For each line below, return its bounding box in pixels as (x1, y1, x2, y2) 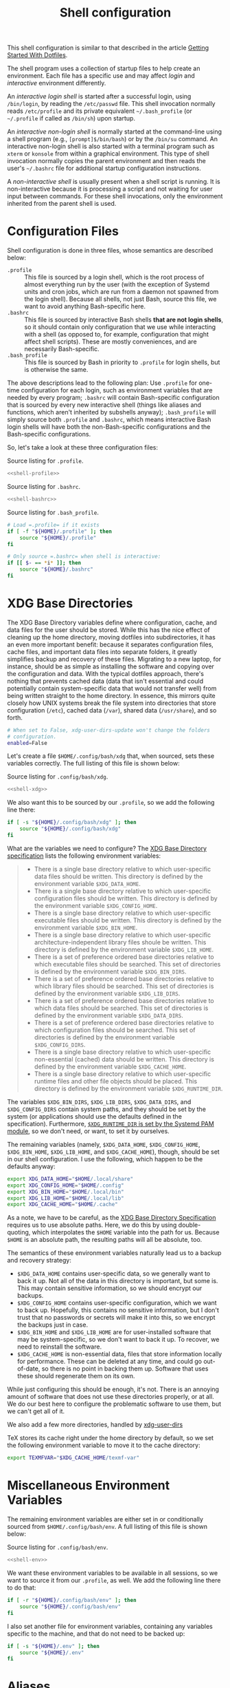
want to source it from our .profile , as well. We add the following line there (7, 1576, 221, 1584)
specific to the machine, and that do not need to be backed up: (7, 1629, 185, 1638)
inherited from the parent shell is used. (7, 200, 117, 208)
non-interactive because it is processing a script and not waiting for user (7, 184, 213, 193)
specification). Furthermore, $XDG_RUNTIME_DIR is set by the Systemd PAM (7, 1119, 214, 1128)
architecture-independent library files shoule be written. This (34, 938, 207, 946)
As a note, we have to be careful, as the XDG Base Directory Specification (7, 1214, 216, 1222)
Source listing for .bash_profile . (7, 508, 100, 516)
